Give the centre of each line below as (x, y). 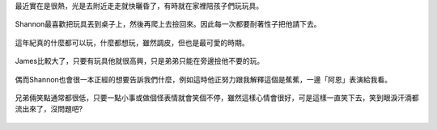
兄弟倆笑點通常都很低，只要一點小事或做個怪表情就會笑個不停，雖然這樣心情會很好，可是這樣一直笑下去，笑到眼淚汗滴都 (217, 98)
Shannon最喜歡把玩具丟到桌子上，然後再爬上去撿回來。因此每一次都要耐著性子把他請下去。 (168, 24)
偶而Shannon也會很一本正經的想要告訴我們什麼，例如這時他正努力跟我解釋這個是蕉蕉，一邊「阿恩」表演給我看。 (204, 79)
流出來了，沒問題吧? (49, 109)
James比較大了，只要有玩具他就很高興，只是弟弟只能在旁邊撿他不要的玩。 (140, 61)
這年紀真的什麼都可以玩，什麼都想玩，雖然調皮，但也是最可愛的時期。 (132, 42)
